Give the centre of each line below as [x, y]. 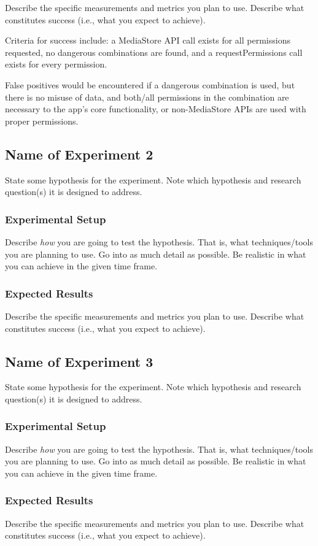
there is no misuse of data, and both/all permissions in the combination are [147, 97]
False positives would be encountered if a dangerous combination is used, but [150, 84]
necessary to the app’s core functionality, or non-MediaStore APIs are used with [156, 109]
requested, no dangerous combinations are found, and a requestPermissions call [154, 52]
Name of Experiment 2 [79, 154]
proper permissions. [42, 121]
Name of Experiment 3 [79, 361]
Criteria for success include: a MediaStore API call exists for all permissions [148, 40]
